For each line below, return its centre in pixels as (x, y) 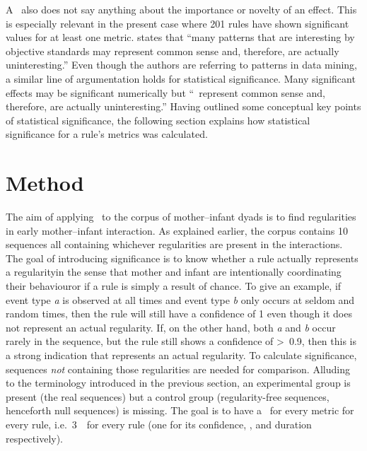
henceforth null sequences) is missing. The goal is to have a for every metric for (180, 410)
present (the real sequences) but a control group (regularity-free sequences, (168, 396)
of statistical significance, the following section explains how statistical (158, 120)
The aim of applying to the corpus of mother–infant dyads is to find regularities (181, 217)
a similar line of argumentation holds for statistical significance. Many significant (181, 78)
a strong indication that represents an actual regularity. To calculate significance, (181, 355)
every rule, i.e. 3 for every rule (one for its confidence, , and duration (159, 424)
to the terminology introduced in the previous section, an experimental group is (178, 383)
